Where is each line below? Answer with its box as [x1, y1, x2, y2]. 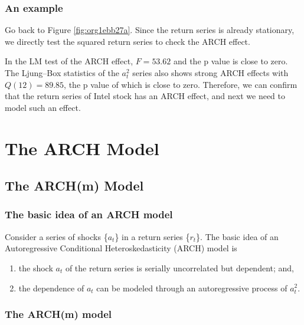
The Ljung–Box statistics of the [5, 67, 119, 78]
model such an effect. [5, 101, 81, 113]
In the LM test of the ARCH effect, [5, 55, 133, 67]
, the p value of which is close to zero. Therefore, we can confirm [64, 78, 298, 90]
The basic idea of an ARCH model [5, 207, 173, 222]
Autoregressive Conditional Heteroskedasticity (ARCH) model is [5, 242, 237, 254]
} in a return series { [115, 230, 190, 242]
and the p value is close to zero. [173, 55, 288, 67]
